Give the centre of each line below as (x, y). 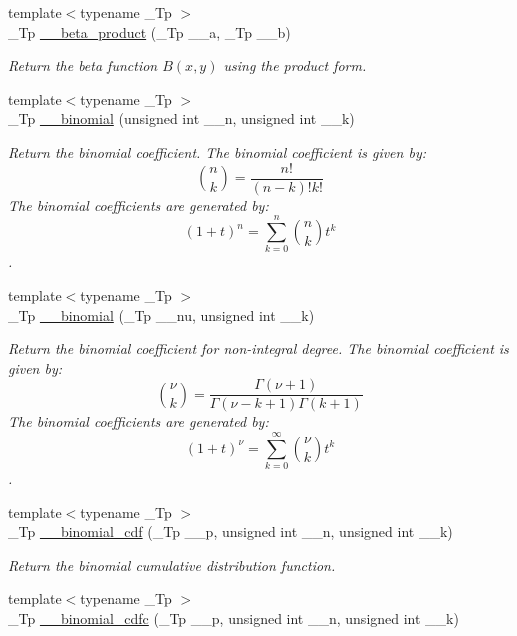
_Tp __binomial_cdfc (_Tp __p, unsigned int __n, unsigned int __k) (233, 618)
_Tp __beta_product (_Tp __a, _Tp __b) (149, 31)
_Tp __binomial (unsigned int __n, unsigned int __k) (181, 118)
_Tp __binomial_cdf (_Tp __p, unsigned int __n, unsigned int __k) (230, 531)
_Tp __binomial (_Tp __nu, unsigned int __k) (161, 314)
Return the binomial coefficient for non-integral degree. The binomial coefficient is (258, 348)
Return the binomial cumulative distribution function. (172, 564)
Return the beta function (83, 65)
